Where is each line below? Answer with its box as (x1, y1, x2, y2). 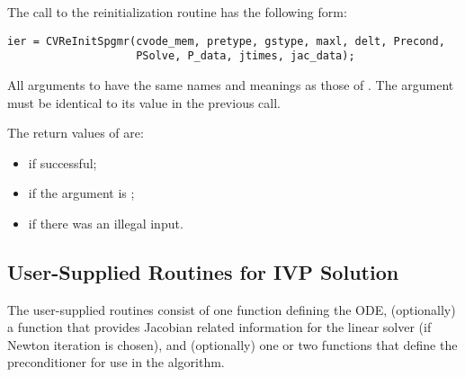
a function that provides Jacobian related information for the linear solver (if (7, 318, 432, 337)
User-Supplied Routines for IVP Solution (7, 257, 399, 285)
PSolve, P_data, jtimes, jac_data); (136, 49, 355, 63)
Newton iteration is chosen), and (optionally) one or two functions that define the (7, 335, 458, 354)
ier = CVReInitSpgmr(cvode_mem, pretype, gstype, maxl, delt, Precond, (7, 34, 445, 48)
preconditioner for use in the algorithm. (7, 353, 225, 372)
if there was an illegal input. (28, 213, 183, 232)
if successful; (28, 153, 97, 172)
